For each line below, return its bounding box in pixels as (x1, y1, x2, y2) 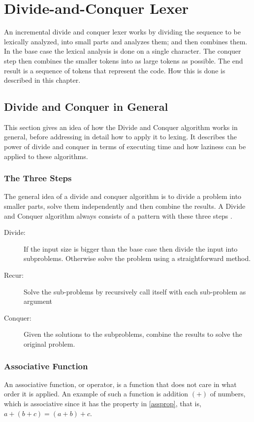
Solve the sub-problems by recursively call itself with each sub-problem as (24, 286, 246, 296)
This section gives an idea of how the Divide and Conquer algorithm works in (4, 122, 238, 132)
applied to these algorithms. (4, 151, 88, 161)
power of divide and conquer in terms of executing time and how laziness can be (4, 141, 246, 152)
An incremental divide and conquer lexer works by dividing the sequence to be (4, 27, 241, 37)
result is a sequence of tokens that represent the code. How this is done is (4, 65, 225, 75)
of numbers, (210, 389, 246, 399)
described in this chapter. (4, 75, 81, 85)
